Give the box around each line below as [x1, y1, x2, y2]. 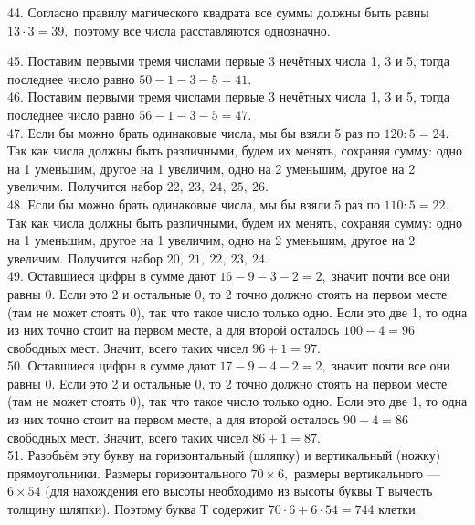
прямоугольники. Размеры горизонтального [7, 463, 247, 482]
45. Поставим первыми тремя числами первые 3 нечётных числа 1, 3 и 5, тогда [7, 51, 449, 70]
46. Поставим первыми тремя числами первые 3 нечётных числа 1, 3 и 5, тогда [7, 87, 449, 106]
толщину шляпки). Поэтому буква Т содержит [7, 499, 264, 519]
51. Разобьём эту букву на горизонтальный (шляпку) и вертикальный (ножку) [7, 445, 441, 465]
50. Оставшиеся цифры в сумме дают [7, 356, 216, 375]
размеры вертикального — [293, 463, 440, 482]
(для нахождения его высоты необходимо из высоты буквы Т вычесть [45, 481, 433, 500]
